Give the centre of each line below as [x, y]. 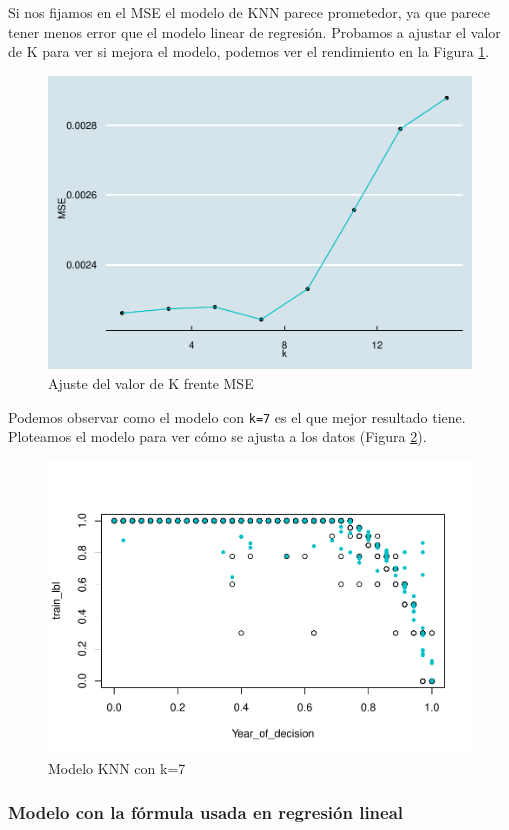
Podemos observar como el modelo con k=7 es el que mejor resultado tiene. [237, 416]
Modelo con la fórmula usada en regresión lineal [206, 812]
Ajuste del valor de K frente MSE [151, 382]
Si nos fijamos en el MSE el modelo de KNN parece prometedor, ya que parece [249, 12]
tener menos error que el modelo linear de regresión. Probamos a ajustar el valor [254, 31]
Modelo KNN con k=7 [117, 767]
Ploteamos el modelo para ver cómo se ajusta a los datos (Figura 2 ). [217, 436]
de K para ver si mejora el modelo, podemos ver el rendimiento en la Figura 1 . [249, 51]
